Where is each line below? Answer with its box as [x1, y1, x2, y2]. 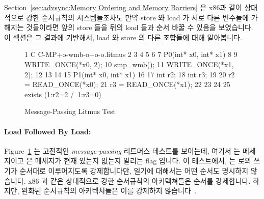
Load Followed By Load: [4, 126, 91, 136]
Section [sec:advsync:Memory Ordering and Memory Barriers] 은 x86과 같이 [4, 2, 242, 12]
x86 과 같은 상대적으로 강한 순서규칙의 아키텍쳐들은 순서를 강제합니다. [28, 175, 251, 186]
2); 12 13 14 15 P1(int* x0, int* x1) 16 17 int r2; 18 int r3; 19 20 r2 [24, 69, 235, 79]
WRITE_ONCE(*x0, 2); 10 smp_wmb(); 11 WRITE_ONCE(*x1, [24, 59, 234, 69]
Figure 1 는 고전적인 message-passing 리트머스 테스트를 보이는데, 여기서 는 [4, 145, 241, 156]
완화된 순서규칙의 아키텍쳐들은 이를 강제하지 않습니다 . [21, 185, 197, 196]
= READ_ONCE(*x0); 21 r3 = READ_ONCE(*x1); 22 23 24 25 [24, 79, 230, 90]
